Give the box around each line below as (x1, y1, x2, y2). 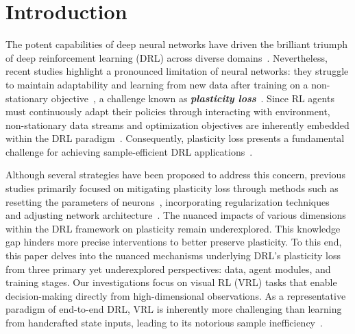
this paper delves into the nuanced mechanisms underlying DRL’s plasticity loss (5, 248, 341, 263)
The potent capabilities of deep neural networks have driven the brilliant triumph (5, 37, 347, 51)
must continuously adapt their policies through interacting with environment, (5, 104, 330, 119)
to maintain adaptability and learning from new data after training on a (5, 77, 308, 91)
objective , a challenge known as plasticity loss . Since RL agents (51, 91, 334, 105)
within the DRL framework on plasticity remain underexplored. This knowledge (5, 221, 341, 235)
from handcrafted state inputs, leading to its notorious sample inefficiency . (5, 315, 323, 329)
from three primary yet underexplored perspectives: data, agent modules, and (5, 261, 331, 276)
